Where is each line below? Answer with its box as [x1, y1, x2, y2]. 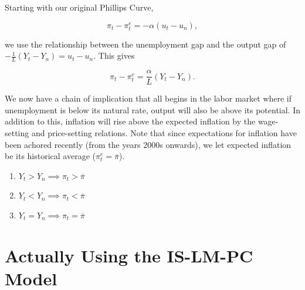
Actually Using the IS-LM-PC [5, 243, 253, 267]
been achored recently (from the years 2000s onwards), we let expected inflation [5, 138, 292, 150]
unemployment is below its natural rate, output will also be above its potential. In [5, 103, 301, 116]
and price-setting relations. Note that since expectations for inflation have [31, 127, 297, 139]
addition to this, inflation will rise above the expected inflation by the [5, 115, 256, 127]
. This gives [93, 49, 135, 62]
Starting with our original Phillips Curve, [5, 1, 154, 13]
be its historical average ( [5, 150, 96, 162]
